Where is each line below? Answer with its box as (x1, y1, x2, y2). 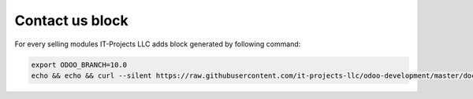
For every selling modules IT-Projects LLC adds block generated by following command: (14, 39, 301, 49)
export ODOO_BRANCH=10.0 (31, 60, 128, 69)
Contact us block (14, 12, 129, 29)
